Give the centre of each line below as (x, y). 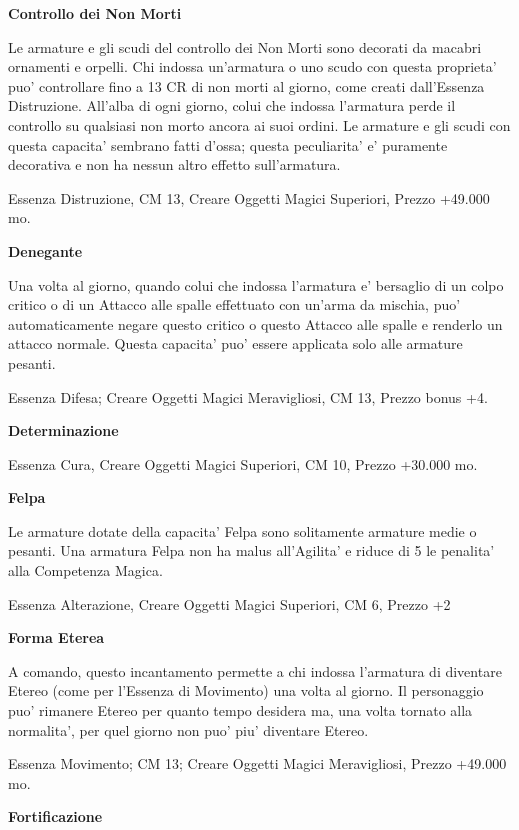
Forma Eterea (56, 637)
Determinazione (63, 430)
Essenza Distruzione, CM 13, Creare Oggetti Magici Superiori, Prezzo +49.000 (249, 197)
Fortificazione (55, 816)
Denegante (45, 250)
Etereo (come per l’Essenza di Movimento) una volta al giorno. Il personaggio (246, 690)
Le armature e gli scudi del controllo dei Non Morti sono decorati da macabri (245, 46)
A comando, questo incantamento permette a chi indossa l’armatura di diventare (255, 670)
